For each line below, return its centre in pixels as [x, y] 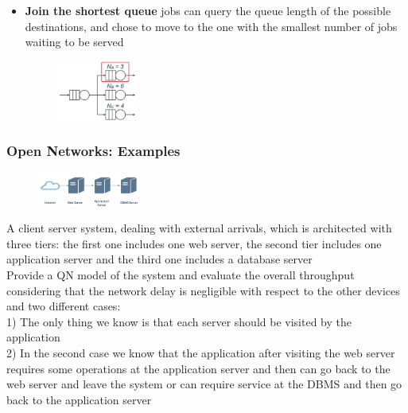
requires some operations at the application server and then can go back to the [198, 368]
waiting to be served [74, 42]
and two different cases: [64, 306]
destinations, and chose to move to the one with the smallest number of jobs [211, 26]
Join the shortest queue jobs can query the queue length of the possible [208, 10]
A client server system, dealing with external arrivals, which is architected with [199, 228]
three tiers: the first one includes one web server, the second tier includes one [194, 243]
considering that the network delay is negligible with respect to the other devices [203, 290]
